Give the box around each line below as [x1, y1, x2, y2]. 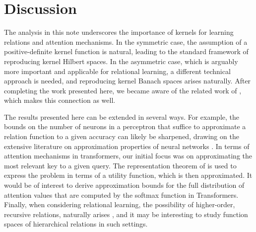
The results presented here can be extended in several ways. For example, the [4, 111, 239, 122]
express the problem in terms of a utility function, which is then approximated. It [4, 170, 253, 180]
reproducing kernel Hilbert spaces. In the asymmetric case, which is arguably [4, 56, 238, 66]
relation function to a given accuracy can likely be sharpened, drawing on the [4, 131, 239, 142]
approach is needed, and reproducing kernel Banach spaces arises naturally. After [4, 76, 251, 86]
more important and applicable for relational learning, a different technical [4, 66, 231, 76]
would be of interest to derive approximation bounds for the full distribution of [4, 180, 245, 190]
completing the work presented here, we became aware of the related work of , [4, 85, 242, 95]
